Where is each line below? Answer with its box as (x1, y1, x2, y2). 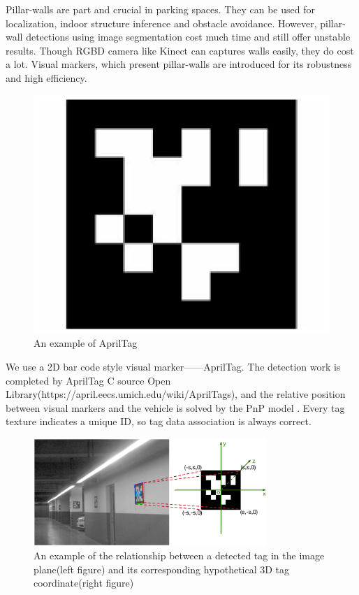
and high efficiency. (6, 70, 87, 85)
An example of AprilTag (34, 336, 138, 350)
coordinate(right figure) (34, 575, 134, 590)
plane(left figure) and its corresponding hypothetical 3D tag (34, 561, 290, 576)
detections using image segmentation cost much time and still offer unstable (26, 29, 351, 44)
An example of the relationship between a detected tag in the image (34, 548, 325, 563)
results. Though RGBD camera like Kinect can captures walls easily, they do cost (6, 43, 354, 57)
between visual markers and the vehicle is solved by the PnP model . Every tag (6, 400, 345, 415)
